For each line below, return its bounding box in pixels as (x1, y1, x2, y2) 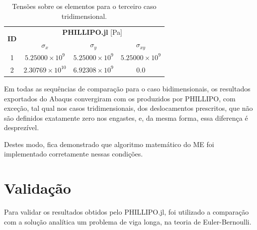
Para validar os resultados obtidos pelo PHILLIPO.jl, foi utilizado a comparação (4, 207, 249, 217)
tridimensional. (61, 10, 107, 21)
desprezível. (4, 122, 39, 133)
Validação (4, 178, 71, 198)
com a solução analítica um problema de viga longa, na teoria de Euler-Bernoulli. (4, 216, 252, 227)
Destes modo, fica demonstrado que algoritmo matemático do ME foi (4, 139, 214, 149)
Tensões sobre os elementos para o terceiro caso (12, 1, 157, 11)
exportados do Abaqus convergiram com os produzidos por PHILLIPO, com (4, 93, 236, 103)
